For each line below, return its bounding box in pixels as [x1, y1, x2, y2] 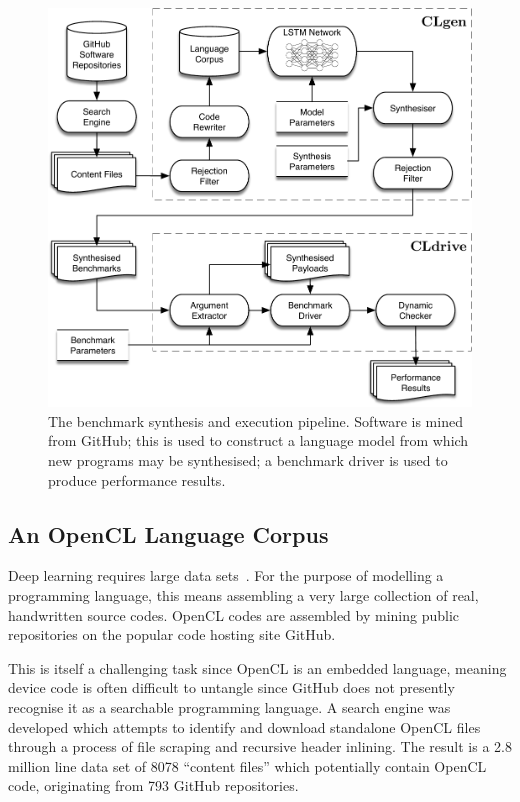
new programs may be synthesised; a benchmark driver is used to [48, 449, 448, 470]
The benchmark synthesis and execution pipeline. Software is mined [48, 410, 463, 431]
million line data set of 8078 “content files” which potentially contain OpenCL [8, 755, 487, 776]
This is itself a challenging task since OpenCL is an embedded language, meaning [8, 657, 507, 678]
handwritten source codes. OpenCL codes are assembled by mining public [8, 604, 460, 625]
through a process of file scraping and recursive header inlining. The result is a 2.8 [8, 736, 512, 757]
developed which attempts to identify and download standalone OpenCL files [8, 716, 481, 737]
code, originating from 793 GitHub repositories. [8, 775, 299, 796]
